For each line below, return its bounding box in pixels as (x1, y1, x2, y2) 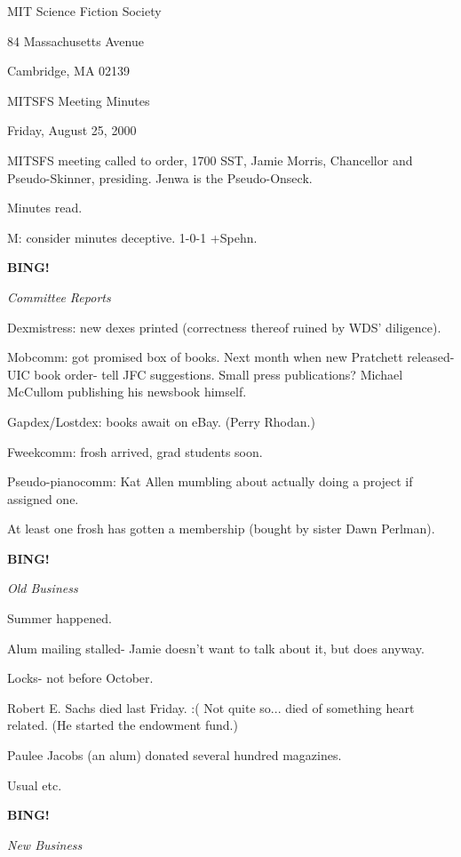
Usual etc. (7, 775, 62, 794)
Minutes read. (7, 198, 83, 217)
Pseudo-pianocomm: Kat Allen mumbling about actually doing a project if (7, 472, 413, 491)
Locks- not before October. (7, 669, 154, 687)
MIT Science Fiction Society (7, 2, 162, 20)
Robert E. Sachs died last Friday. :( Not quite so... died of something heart (7, 698, 415, 717)
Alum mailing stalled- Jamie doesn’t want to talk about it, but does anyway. (7, 638, 425, 657)
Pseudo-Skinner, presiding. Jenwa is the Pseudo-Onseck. (7, 168, 313, 187)
